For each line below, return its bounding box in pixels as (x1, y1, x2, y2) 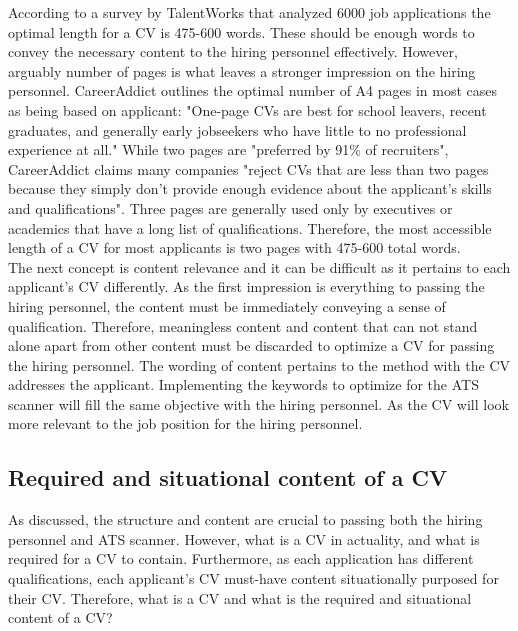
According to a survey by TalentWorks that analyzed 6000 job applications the (8, 2, 491, 22)
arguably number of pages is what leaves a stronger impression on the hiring (8, 60, 476, 81)
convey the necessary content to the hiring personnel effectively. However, (8, 41, 458, 62)
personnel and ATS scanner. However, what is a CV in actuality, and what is (8, 528, 480, 549)
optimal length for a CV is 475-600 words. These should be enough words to (8, 21, 475, 42)
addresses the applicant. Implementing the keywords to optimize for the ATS (8, 374, 479, 395)
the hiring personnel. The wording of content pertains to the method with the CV (8, 354, 510, 375)
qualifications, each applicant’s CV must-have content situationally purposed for (8, 568, 499, 589)
